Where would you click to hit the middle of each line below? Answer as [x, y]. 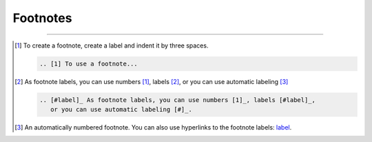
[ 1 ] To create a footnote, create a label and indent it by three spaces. [112, 45]
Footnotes [42, 18]
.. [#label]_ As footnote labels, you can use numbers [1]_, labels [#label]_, [177, 100]
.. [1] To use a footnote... [88, 63]
